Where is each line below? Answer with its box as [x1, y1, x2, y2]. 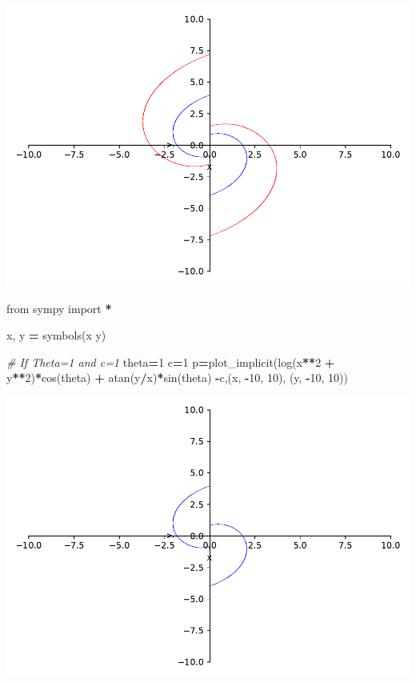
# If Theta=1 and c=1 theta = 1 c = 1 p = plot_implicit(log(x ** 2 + [6, 353, 335, 370]
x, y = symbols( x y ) [6, 327, 106, 344]
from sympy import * [6, 299, 112, 316]
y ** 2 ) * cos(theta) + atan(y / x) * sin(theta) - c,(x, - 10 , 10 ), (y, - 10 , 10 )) [6, 369, 348, 386]
